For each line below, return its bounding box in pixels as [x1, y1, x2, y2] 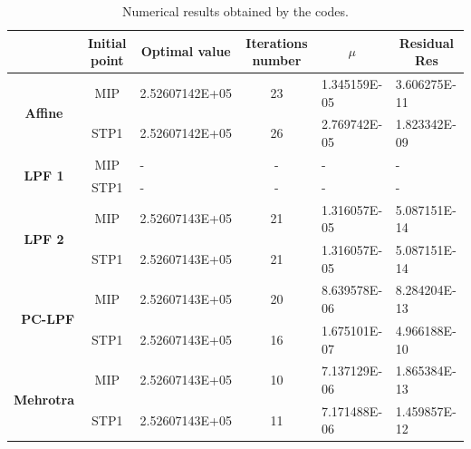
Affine [24, 103, 63, 122]
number [252, 51, 302, 70]
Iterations [245, 33, 308, 52]
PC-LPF [21, 309, 75, 328]
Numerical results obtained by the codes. [122, 2, 349, 20]
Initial [88, 33, 127, 52]
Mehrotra [14, 390, 75, 409]
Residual [399, 33, 455, 52]
